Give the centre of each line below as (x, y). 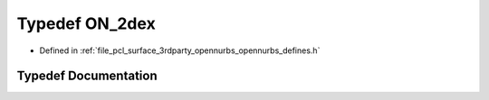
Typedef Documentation (87, 76)
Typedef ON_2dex (86, 23)
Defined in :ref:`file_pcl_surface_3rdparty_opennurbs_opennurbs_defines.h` (180, 50)
